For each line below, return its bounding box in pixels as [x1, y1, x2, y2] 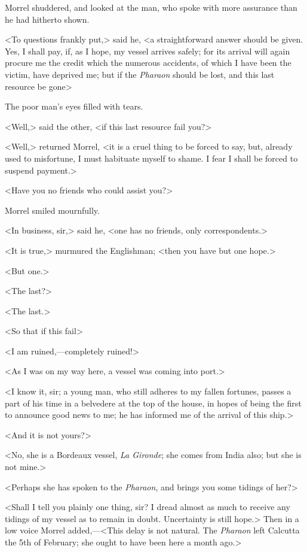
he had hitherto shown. [5, 13, 90, 25]
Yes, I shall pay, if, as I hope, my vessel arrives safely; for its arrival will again [5, 44, 290, 57]
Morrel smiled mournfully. [5, 204, 100, 216]
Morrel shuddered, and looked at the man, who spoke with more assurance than [5, 1, 297, 13]
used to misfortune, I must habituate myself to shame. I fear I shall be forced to [5, 151, 298, 164]
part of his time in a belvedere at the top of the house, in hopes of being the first [5, 396, 302, 409]
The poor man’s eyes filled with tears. [5, 100, 143, 113]
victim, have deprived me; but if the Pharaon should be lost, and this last [5, 68, 275, 80]
